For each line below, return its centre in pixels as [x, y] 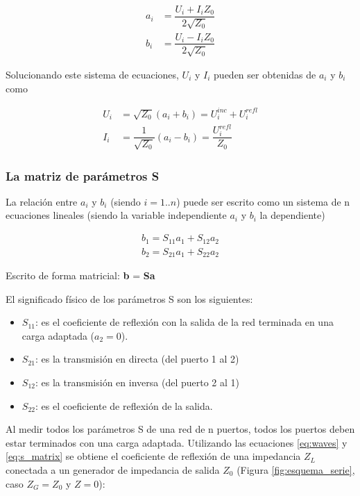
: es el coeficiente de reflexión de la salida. [124, 405]
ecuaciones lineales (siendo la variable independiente [116, 215]
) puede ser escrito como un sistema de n [263, 201]
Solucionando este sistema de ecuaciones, [92, 74]
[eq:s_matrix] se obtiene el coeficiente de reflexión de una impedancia [153, 456]
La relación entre [42, 201]
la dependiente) [292, 215]
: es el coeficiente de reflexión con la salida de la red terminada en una [184, 322]
